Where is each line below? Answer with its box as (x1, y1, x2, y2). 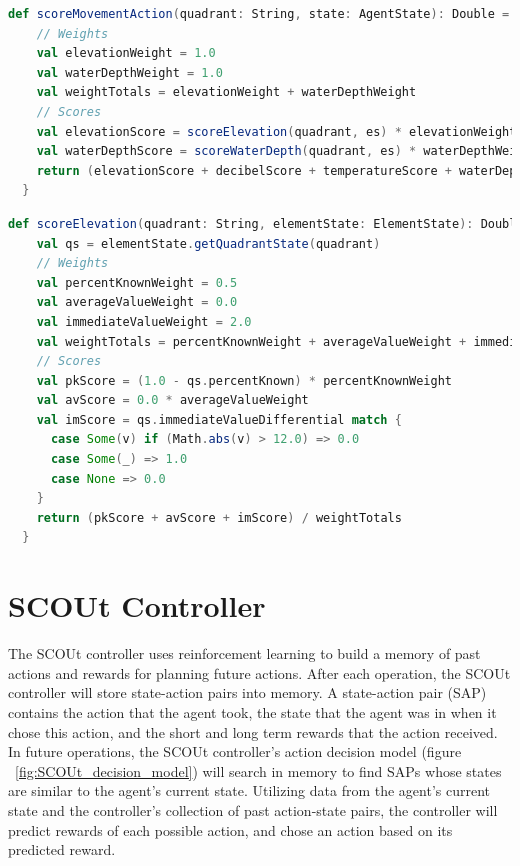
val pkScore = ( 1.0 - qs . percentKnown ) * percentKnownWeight (36, 373, 453, 388)
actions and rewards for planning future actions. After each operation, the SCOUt (8, 662, 511, 683)
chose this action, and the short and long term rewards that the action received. (8, 721, 498, 742)
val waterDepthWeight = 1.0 (36, 65, 223, 80)
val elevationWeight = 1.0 (36, 46, 216, 61)
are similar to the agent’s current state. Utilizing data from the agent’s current (8, 780, 491, 801)
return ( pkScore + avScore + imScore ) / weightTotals (36, 510, 402, 525)
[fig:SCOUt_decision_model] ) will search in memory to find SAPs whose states (15, 760, 502, 781)
